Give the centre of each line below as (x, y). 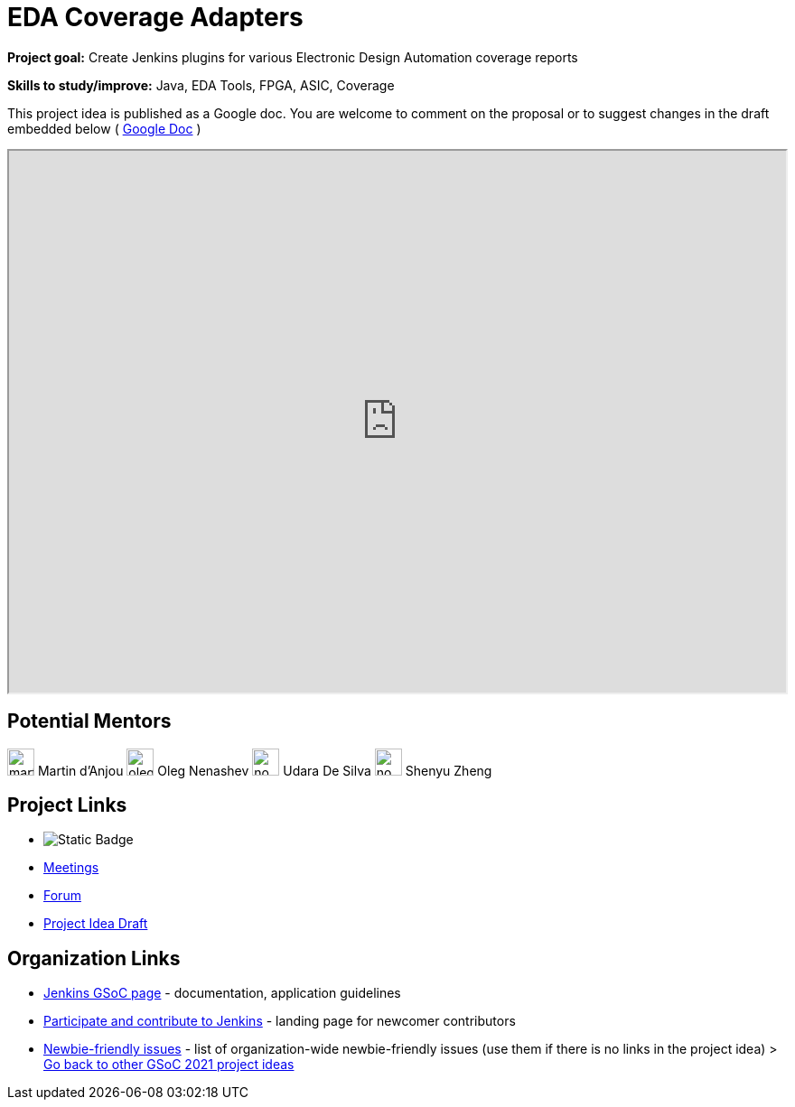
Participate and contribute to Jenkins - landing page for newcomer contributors (280, 1021)
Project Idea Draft (96, 924)
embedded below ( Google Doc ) (104, 128)
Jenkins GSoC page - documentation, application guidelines (222, 993)
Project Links (67, 805)
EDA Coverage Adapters (155, 17)
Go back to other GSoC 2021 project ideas (169, 1065)
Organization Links (94, 958)
